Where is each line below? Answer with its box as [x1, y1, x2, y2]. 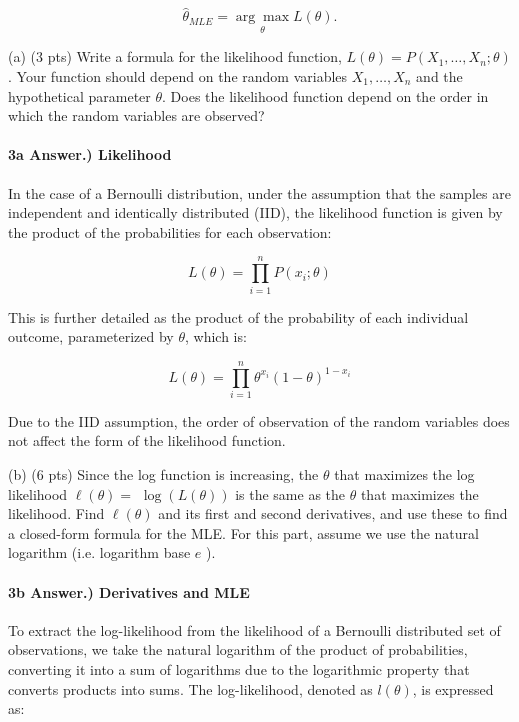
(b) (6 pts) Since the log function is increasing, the [8, 464, 319, 485]
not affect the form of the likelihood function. [8, 430, 286, 451]
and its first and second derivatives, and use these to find [158, 503, 508, 524]
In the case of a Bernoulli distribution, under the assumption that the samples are [8, 182, 511, 203]
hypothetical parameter [8, 85, 151, 106]
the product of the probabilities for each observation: [8, 221, 332, 242]
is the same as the [235, 483, 346, 504]
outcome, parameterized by [8, 326, 174, 347]
